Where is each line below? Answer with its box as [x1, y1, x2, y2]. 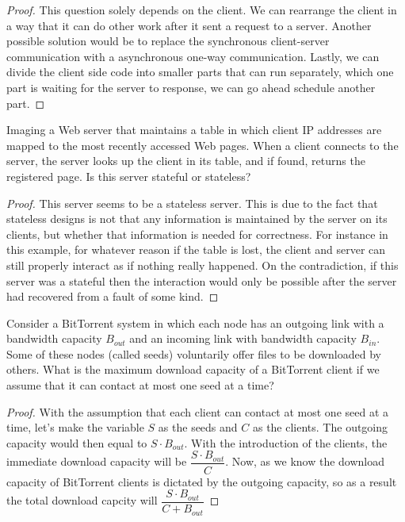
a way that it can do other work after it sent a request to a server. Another [6, 17, 372, 33]
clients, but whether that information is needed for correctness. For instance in [6, 225, 388, 242]
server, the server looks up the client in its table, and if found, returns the [6, 152, 365, 169]
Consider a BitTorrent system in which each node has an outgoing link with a [6, 314, 384, 331]
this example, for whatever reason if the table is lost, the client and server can [6, 241, 386, 258]
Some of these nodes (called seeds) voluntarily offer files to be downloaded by [6, 345, 381, 362]
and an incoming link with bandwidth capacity [129, 330, 357, 347]
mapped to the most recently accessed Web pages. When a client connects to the [6, 136, 399, 153]
